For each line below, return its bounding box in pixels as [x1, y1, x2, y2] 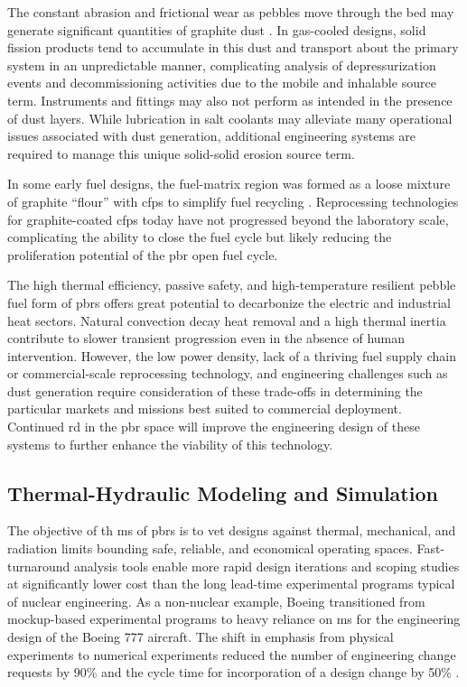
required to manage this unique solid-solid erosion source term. [7, 144, 355, 162]
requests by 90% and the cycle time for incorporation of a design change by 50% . [7, 663, 460, 682]
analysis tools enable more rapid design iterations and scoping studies [74, 556, 460, 575]
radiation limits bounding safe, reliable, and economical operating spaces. [7, 539, 413, 558]
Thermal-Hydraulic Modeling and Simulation [7, 478, 438, 506]
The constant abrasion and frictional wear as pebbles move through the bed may [7, 3, 454, 21]
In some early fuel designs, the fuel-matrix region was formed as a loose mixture [7, 174, 451, 193]
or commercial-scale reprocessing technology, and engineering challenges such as [7, 364, 448, 383]
